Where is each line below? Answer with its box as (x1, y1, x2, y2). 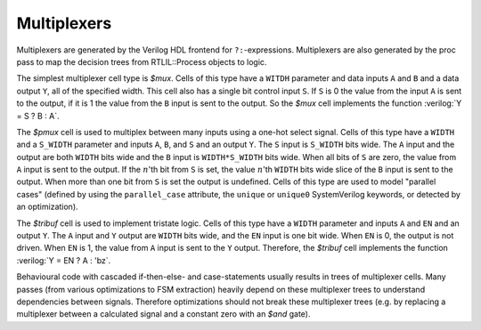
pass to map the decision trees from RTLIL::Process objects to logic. (16, 56, 267, 67)
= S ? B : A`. (16, 110, 60, 121)
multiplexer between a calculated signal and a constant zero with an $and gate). (16, 309, 311, 319)
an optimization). (16, 201, 79, 213)
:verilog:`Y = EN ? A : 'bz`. (16, 254, 111, 266)
